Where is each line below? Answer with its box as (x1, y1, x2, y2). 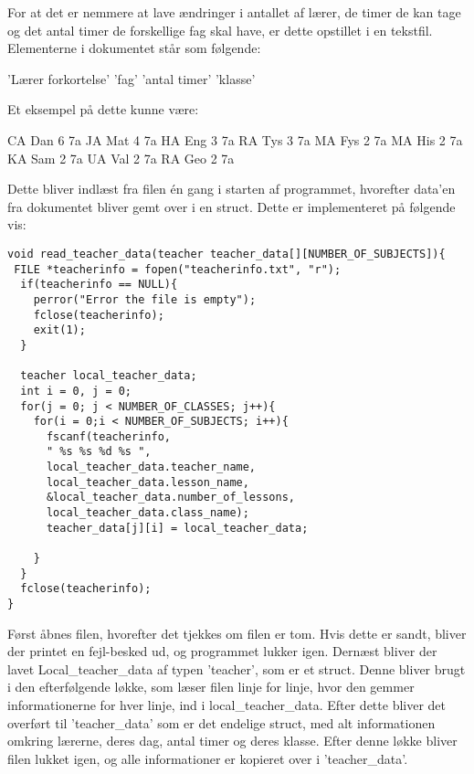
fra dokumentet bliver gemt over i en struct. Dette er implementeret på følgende (7, 196, 456, 216)
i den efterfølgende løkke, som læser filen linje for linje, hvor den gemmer (7, 677, 415, 696)
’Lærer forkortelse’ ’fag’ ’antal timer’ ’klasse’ (7, 69, 256, 88)
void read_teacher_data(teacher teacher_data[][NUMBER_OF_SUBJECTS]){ (7, 247, 446, 260)
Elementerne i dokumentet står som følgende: (7, 38, 261, 58)
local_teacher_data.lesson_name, (46, 475, 249, 489)
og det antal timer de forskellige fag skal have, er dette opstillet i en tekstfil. (7, 20, 433, 39)
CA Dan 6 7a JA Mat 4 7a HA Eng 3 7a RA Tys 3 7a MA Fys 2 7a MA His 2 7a (7, 130, 463, 149)
